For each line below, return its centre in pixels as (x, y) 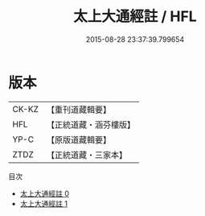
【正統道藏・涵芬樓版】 (90, 124)
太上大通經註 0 (45, 193)
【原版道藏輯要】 (78, 139)
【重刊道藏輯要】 (78, 110)
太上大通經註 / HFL (135, 17)
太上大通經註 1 (44, 203)
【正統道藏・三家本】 (86, 155)
